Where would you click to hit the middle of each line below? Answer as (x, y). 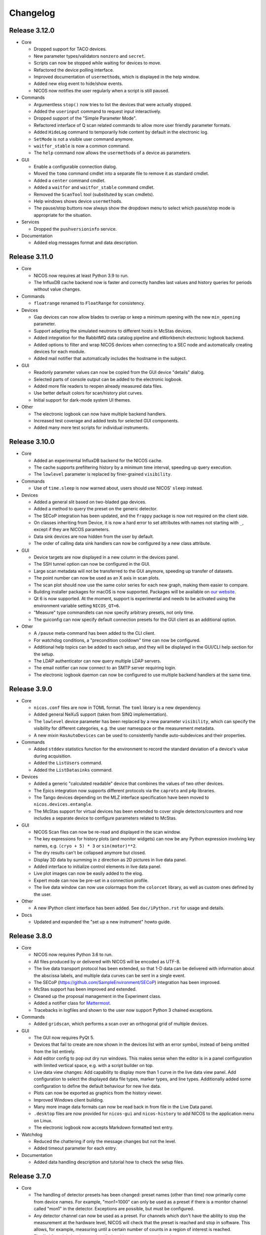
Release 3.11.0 (31, 257)
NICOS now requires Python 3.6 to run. (73, 955)
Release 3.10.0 (32, 442)
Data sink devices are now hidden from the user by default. (94, 536)
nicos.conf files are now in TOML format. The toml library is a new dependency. (117, 707)
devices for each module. (60, 351)
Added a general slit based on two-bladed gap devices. (90, 502)
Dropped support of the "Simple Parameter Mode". (85, 118)
